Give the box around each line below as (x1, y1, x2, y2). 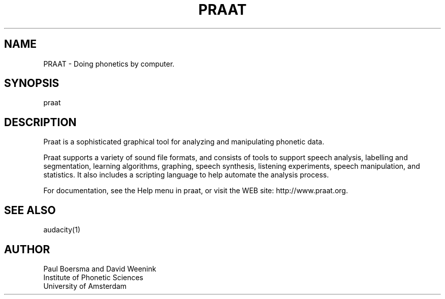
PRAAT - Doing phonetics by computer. (43, 59, 175, 68)
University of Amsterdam (43, 281, 127, 290)
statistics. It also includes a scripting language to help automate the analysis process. (43, 170, 329, 180)
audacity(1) (43, 225, 80, 234)
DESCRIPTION (4, 115, 77, 129)
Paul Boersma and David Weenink (43, 264, 156, 273)
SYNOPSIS (4, 77, 59, 90)
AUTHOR (4, 243, 50, 256)
